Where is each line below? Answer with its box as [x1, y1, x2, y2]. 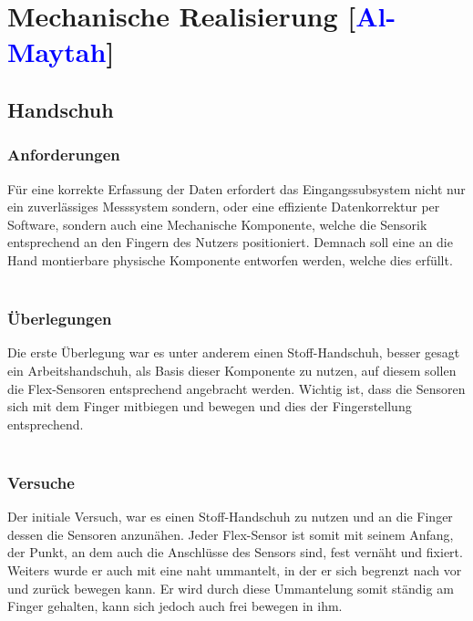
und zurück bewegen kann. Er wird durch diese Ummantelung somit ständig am [7, 578, 454, 597]
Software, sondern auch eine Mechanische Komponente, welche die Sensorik [7, 214, 427, 233]
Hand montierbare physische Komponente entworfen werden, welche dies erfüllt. [7, 250, 453, 269]
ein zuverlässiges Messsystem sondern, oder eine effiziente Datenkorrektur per [7, 197, 440, 216]
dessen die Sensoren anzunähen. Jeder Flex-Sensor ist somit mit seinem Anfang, [7, 524, 454, 543]
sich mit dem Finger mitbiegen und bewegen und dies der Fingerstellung [7, 397, 412, 416]
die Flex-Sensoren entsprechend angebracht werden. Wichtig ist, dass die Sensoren [7, 378, 466, 398]
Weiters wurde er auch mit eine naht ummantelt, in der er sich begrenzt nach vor [7, 560, 462, 579]
